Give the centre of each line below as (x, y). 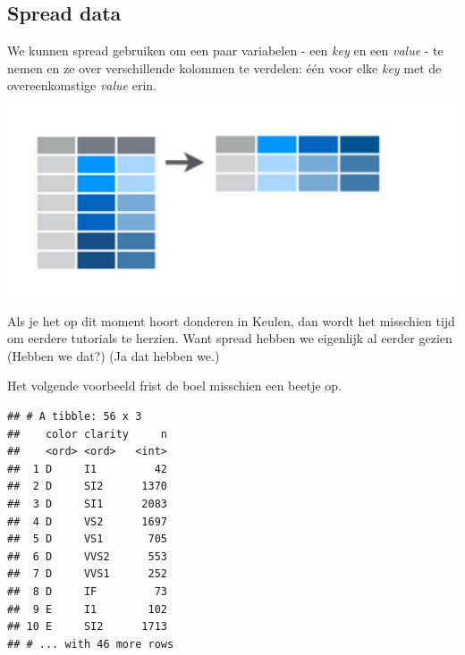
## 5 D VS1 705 (87, 539)
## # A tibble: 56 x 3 (75, 417)
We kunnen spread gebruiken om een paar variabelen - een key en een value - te (225, 50)
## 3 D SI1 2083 (87, 504)
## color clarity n (87, 434)
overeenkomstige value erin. (82, 85)
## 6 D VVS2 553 (87, 556)
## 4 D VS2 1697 (87, 521)
